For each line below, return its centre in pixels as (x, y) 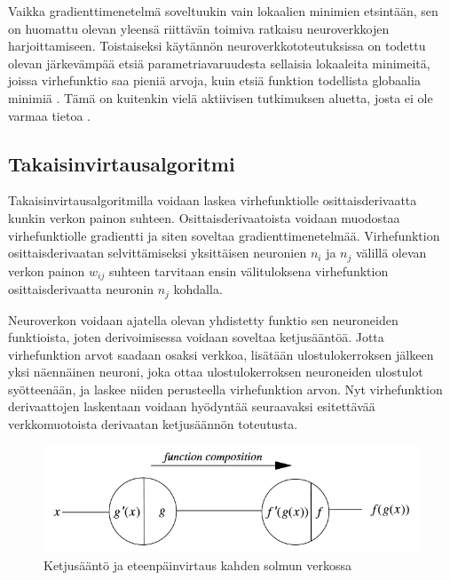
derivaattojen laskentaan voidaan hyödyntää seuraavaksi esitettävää (192, 406)
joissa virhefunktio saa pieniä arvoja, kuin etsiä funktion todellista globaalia (214, 80)
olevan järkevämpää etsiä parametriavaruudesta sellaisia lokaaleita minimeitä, (219, 63)
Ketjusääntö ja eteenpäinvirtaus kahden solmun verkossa (197, 564)
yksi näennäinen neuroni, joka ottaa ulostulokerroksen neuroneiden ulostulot (216, 372)
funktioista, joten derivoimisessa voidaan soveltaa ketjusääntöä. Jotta (196, 337)
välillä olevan (391, 253)
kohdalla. (198, 289)
